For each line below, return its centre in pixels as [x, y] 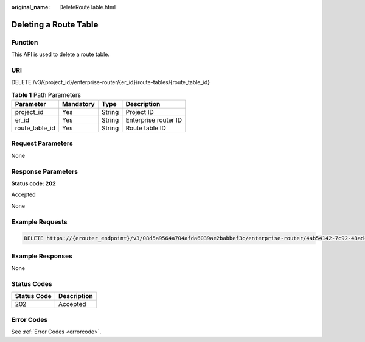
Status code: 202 [33, 183]
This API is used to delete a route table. [60, 54]
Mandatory [78, 104]
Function [25, 42]
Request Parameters [42, 143]
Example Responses [42, 256]
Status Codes [32, 283]
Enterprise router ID [154, 120]
